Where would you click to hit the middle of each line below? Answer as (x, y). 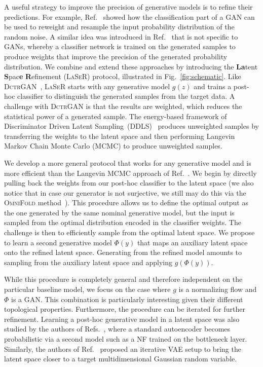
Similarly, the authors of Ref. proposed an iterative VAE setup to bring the (123, 348)
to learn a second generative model (58, 242)
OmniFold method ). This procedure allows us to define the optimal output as (126, 203)
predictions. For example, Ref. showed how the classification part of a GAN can (129, 16)
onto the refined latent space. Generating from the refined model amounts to (123, 252)
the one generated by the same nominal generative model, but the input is (119, 212)
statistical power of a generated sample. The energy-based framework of (116, 116)
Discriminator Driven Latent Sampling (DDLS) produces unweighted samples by (131, 126)
